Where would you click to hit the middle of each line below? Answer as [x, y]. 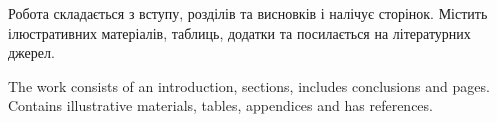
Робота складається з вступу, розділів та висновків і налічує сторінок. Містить [248, 13]
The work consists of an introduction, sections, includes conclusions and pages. [249, 85]
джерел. [31, 52]
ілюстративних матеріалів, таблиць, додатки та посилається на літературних [239, 32]
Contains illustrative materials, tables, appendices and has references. [220, 105]
